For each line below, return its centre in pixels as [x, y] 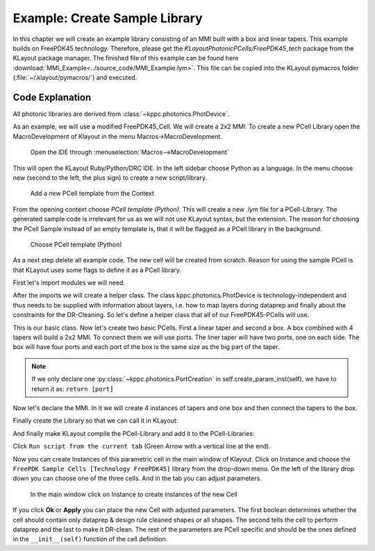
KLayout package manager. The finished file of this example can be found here [126, 58]
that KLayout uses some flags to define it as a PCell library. [97, 270]
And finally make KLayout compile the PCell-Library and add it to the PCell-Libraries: [134, 433]
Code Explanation [52, 97]
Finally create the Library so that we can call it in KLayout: [95, 421]
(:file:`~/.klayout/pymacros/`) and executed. [75, 78]
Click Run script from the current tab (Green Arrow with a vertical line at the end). [142, 446]
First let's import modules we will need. [69, 283]
